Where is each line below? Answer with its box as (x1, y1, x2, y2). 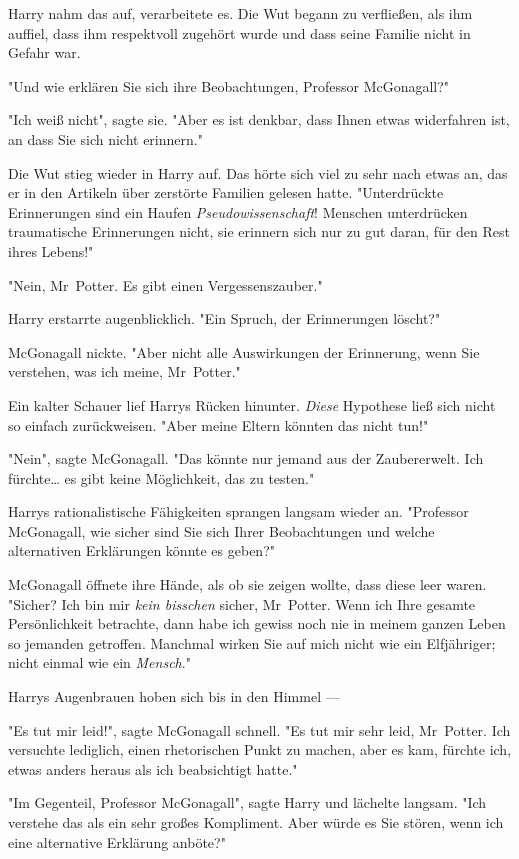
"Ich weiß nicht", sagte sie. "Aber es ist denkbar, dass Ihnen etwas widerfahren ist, (8, 109, 510, 130)
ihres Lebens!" (8, 240, 94, 261)
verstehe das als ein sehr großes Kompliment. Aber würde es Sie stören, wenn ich (8, 812, 504, 832)
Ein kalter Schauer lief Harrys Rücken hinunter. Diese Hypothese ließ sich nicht (8, 394, 496, 415)
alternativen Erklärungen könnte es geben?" (8, 540, 275, 561)
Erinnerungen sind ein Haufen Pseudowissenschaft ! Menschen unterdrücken (8, 201, 468, 222)
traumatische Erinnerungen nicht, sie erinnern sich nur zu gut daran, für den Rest (8, 221, 510, 242)
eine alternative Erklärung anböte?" (8, 831, 226, 852)
